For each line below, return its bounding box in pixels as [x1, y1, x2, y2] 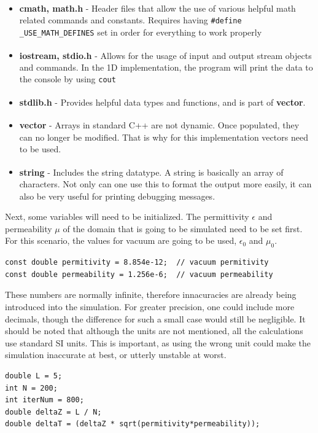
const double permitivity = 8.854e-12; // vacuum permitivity [5, 258, 269, 267]
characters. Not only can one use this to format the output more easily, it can [19, 177, 312, 190]
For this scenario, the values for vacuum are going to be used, [5, 234, 237, 247]
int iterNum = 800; [5, 396, 84, 405]
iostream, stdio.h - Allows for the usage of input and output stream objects [19, 49, 312, 61]
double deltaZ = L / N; [5, 407, 102, 416]
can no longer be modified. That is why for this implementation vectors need [19, 130, 308, 143]
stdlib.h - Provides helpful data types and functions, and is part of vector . [19, 95, 306, 108]
